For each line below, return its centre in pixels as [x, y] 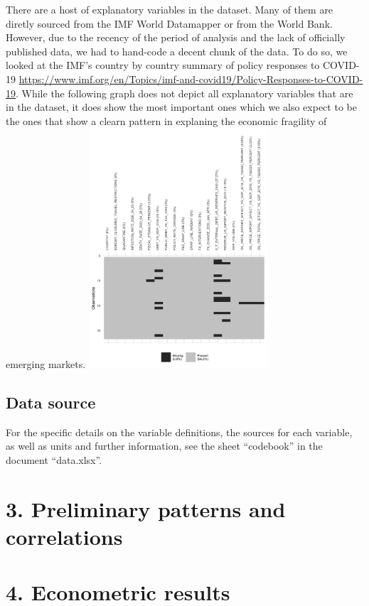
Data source [51, 402]
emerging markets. [46, 364]
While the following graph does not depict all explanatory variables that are [187, 93]
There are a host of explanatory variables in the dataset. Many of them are [170, 9]
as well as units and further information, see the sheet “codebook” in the [164, 446]
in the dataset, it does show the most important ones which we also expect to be [181, 107]
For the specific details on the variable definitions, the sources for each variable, [179, 432]
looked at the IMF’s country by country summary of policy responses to [163, 65]
